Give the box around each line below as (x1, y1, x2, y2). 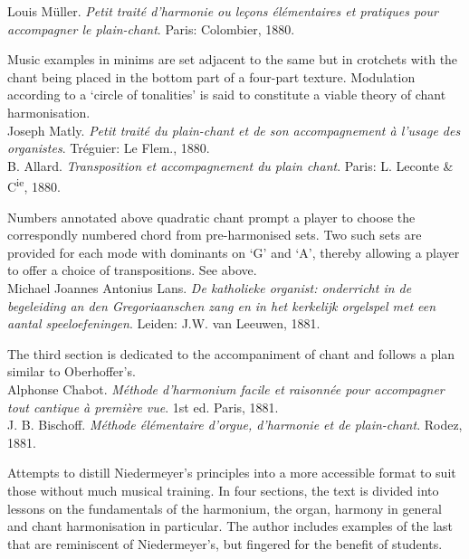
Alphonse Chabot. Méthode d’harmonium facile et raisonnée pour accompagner (7, 379, 445, 398)
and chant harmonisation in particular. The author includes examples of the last (7, 516, 454, 535)
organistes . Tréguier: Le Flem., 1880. (7, 138, 210, 157)
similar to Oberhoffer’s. (7, 362, 136, 381)
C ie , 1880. (7, 175, 61, 195)
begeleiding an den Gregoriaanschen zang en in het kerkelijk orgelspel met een (7, 296, 436, 315)
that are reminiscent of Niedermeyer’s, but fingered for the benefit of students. (7, 534, 443, 553)
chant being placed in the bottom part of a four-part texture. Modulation (7, 67, 416, 86)
